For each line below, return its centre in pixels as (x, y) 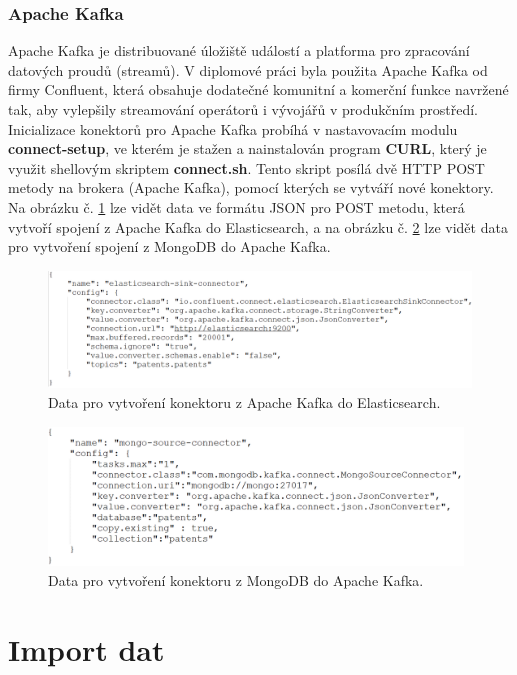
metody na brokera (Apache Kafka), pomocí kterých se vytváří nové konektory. (251, 187)
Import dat (86, 648)
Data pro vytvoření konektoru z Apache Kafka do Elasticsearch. (244, 401)
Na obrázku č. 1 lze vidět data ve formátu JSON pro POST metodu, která (236, 206)
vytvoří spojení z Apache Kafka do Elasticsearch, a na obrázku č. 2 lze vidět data (258, 226)
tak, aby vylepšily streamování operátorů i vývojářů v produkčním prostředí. (243, 109)
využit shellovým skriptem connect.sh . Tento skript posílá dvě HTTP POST (246, 167)
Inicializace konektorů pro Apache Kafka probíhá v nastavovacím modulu (233, 128)
